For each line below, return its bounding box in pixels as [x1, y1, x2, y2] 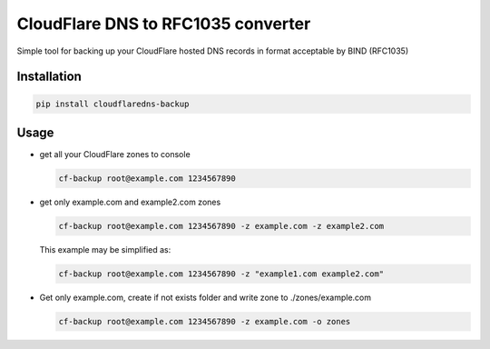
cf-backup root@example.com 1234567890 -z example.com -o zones [58, 316, 351, 326]
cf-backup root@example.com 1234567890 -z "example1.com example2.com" [58, 268, 385, 279]
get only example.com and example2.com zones [39, 196, 221, 208]
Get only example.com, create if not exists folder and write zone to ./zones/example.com [39, 292, 372, 303]
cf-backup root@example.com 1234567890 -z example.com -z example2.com [58, 221, 385, 231]
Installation [16, 69, 82, 85]
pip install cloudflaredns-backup [35, 98, 190, 109]
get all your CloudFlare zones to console [39, 149, 191, 160]
